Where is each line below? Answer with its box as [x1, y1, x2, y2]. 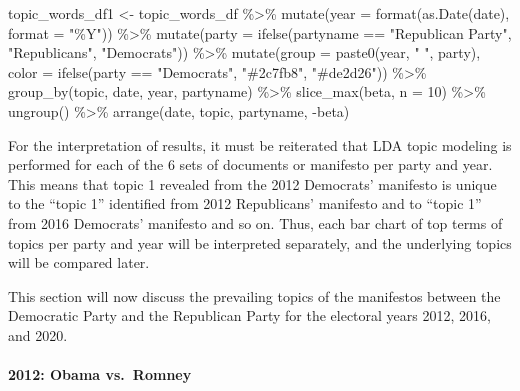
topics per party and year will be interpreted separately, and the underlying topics [8, 232, 512, 253]
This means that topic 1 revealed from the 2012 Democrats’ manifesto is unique [8, 173, 497, 194]
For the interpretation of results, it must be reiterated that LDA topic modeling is [8, 134, 512, 155]
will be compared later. [8, 252, 150, 273]
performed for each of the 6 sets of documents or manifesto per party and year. [8, 154, 493, 175]
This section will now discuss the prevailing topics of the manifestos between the [8, 285, 501, 306]
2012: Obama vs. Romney [8, 364, 192, 385]
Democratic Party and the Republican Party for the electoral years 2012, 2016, [8, 305, 491, 326]
